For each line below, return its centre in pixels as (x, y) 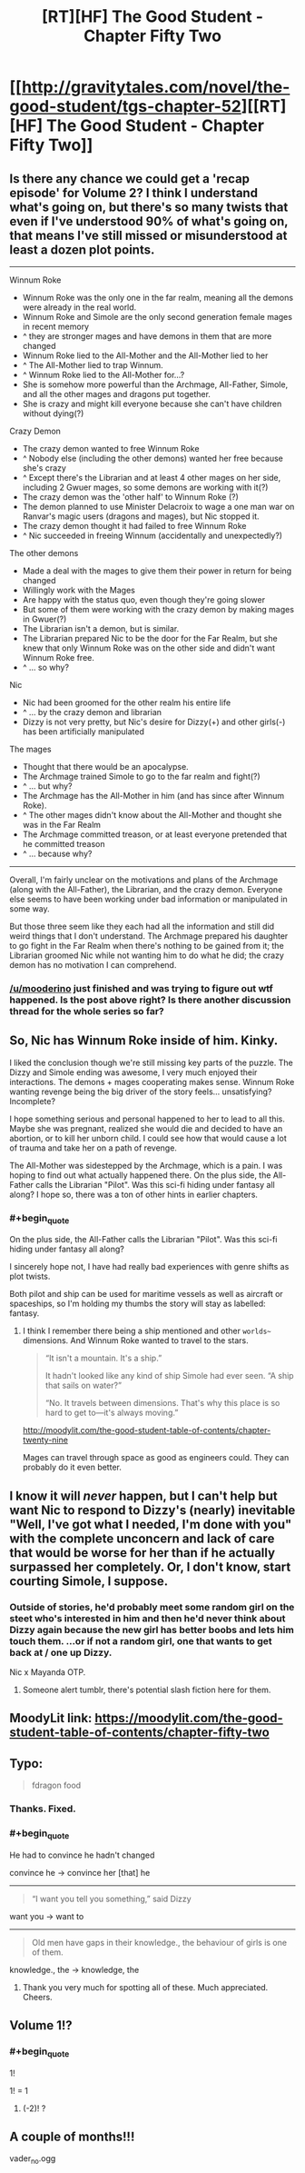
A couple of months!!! (72, 2137)
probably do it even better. (72, 1467)
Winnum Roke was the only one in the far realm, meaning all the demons (157, 298)
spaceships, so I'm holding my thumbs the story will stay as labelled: (138, 1304)
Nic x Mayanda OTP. (48, 1672)
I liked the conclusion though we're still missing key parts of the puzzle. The (151, 1062)
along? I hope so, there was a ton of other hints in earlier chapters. (134, 1194)
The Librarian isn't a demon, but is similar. (101, 628)
